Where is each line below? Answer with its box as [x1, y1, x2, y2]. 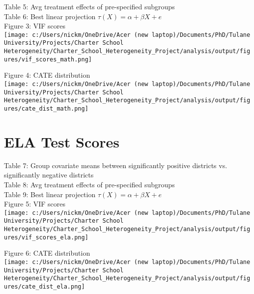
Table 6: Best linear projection [4, 11, 96, 21]
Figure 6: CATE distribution [4, 248, 90, 258]
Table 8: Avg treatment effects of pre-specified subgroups [4, 179, 175, 189]
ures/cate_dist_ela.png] [4, 283, 85, 290]
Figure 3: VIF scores [4, 21, 66, 31]
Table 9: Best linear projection [4, 189, 96, 199]
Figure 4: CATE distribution [4, 70, 90, 80]
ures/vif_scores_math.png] [4, 56, 92, 63]
